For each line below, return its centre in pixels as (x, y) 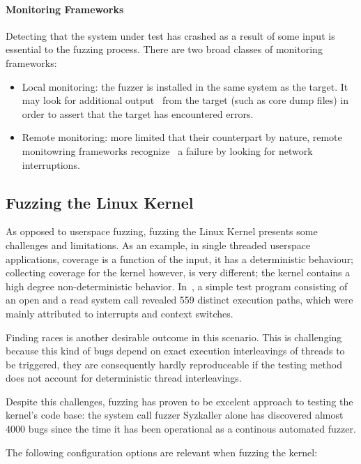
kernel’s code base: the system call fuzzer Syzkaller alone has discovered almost (175, 415)
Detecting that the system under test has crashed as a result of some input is (170, 35)
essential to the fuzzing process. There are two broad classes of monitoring (164, 49)
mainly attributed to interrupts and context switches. (120, 313)
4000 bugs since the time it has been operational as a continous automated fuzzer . (181, 429)
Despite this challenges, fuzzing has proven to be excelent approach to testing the (179, 401)
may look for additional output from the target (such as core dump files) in (185, 100)
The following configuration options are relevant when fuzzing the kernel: (162, 452)
